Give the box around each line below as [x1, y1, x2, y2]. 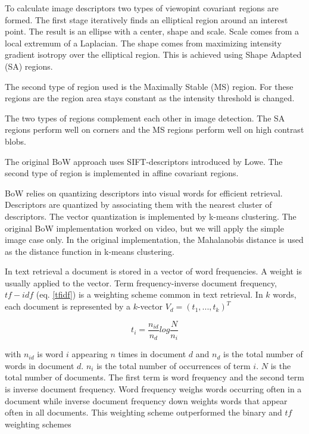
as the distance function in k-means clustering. [5, 245, 175, 257]
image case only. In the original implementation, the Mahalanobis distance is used [5, 233, 304, 246]
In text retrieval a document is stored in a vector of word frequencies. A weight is [5, 265, 302, 277]
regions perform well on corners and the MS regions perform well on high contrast [5, 123, 304, 136]
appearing [71, 348, 108, 360]
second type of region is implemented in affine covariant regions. [5, 167, 239, 179]
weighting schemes [5, 417, 71, 430]
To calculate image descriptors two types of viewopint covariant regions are [5, 2, 279, 14]
